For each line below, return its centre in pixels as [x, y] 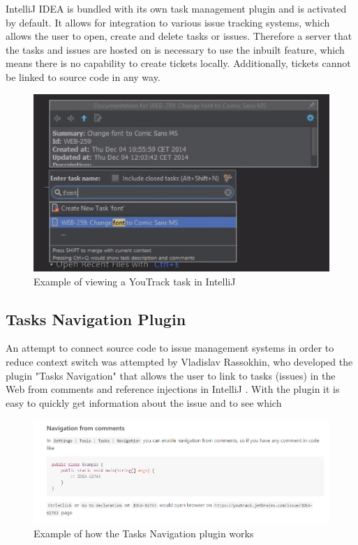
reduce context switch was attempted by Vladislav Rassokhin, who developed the [179, 361]
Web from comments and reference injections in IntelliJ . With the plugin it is [173, 389]
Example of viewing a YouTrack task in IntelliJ [135, 281]
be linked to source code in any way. [83, 76]
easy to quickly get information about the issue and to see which [144, 402]
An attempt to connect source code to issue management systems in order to [170, 348]
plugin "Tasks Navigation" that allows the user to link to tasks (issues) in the [171, 375]
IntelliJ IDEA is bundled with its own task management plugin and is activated [176, 8]
